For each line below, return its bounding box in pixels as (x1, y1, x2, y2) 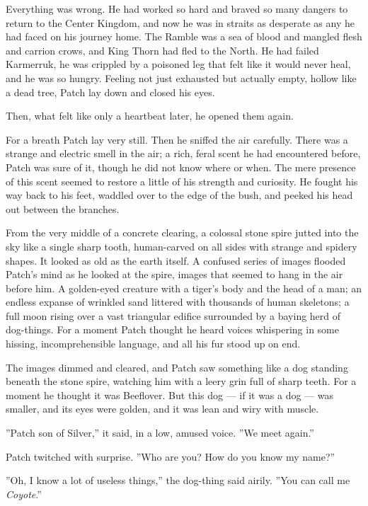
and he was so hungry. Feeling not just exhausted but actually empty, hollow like (6, 70, 357, 85)
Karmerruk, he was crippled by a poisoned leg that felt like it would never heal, (6, 57, 351, 71)
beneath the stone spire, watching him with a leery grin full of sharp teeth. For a (6, 374, 357, 389)
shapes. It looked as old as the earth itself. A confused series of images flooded (6, 253, 346, 268)
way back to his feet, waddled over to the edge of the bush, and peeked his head (6, 188, 353, 202)
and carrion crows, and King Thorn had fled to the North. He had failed (6, 42, 319, 57)
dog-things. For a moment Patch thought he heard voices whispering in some (6, 322, 339, 337)
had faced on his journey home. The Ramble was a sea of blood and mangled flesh (6, 29, 362, 44)
